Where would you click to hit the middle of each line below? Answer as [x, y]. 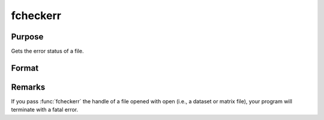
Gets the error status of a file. [47, 51]
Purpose [27, 37]
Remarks [28, 87]
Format [25, 68]
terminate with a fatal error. [45, 110]
